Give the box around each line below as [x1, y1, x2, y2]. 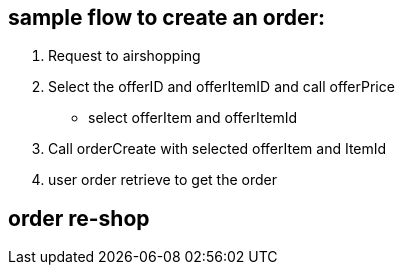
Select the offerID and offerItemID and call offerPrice [48, 78, 395, 96]
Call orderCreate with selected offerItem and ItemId [48, 140, 387, 158]
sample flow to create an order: [8, 5, 326, 30]
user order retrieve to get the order [48, 171, 278, 189]
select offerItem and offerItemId [88, 109, 298, 127]
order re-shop [8, 205, 150, 231]
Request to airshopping [48, 47, 201, 65]
